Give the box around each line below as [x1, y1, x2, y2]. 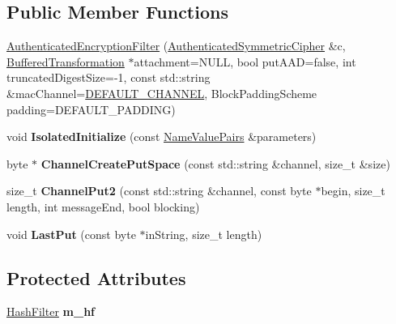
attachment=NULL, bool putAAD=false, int [134, 53, 356, 70]
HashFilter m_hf [6, 303, 96, 320]
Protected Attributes [6, 265, 186, 290]
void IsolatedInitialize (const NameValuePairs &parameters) [6, 128, 317, 145]
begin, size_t [321, 182, 385, 199]
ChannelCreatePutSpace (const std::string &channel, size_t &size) [40, 155, 390, 172]
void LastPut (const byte [6, 225, 136, 242]
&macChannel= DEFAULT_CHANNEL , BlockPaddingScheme [6, 84, 317, 101]
